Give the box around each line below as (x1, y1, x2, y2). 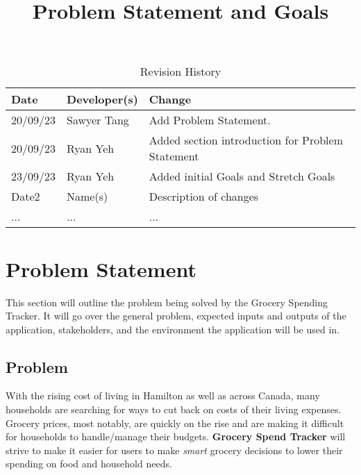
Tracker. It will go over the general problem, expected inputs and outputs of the (6, 308, 346, 323)
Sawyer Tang (67, 112, 129, 128)
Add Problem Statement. (149, 112, 271, 128)
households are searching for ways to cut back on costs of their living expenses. (6, 402, 342, 417)
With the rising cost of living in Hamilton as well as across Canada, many (6, 388, 320, 403)
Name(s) (67, 188, 108, 205)
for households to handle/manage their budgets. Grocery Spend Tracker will (6, 429, 346, 444)
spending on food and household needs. (6, 456, 172, 471)
